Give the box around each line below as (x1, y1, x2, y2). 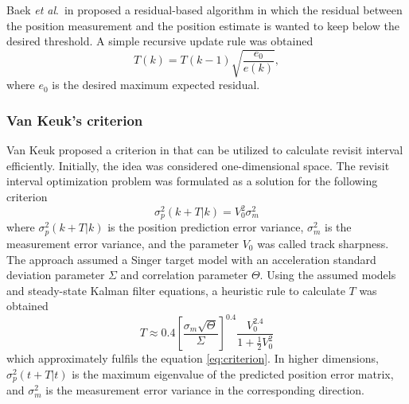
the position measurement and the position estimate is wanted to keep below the (6, 17, 399, 33)
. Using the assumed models (259, 266, 396, 283)
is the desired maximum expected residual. (52, 76, 260, 93)
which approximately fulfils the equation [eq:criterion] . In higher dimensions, (6, 350, 379, 367)
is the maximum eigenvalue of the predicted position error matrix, (72, 365, 394, 382)
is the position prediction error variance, (107, 219, 304, 235)
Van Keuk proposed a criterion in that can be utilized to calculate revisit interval (6, 142, 403, 158)
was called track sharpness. (257, 235, 389, 251)
